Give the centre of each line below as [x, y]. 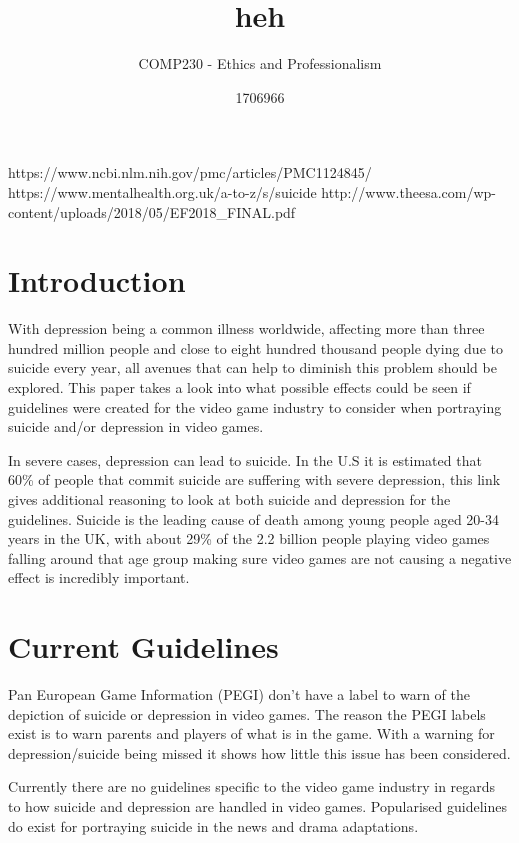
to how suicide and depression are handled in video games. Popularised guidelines [257, 806]
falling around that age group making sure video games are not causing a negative [260, 557]
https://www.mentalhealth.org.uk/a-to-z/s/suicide [162, 191]
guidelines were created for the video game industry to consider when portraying [255, 406]
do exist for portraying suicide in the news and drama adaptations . [213, 825]
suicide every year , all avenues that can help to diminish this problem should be [252, 367]
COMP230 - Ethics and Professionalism [260, 63]
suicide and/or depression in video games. [136, 426]
